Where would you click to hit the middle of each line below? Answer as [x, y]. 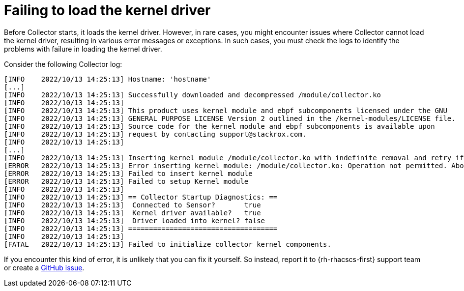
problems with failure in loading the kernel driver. [83, 49]
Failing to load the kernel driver [107, 10]
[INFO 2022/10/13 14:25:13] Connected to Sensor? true [132, 205]
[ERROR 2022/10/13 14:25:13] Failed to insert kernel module [128, 173]
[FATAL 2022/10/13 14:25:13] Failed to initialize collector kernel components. [168, 244]
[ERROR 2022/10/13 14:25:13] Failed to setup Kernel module [126, 181]
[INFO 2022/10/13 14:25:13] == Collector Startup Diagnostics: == [141, 197]
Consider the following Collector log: [63, 64]
